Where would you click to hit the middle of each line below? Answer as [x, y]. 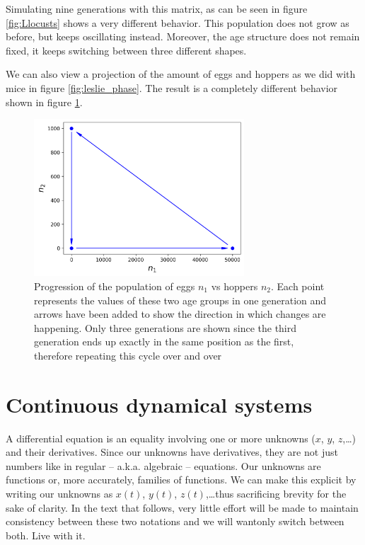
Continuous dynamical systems [159, 404]
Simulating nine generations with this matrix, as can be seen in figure [157, 8]
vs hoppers [234, 286]
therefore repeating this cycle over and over [128, 355]
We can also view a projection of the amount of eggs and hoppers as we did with [181, 74]
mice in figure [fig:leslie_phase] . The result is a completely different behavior [172, 87]
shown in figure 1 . [44, 102]
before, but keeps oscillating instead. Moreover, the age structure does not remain [183, 36]
